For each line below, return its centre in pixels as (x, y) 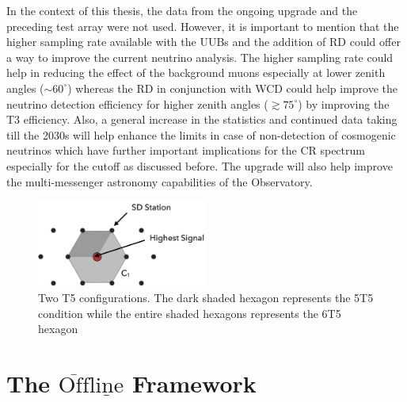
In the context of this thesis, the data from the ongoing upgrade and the (182, 10)
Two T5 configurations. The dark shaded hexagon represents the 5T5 (206, 297)
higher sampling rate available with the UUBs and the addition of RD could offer (203, 42)
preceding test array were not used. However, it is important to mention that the (203, 26)
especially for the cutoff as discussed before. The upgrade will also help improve (200, 165)
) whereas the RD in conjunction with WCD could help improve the (233, 88)
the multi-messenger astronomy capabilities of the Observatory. (160, 181)
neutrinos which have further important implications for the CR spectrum (186, 150)
